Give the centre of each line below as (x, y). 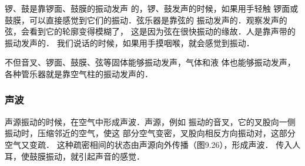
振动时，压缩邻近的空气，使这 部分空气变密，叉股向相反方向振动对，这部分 (150, 133)
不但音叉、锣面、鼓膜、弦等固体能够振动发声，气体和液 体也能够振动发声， (150, 62)
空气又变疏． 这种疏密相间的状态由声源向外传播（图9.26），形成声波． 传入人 (153, 144)
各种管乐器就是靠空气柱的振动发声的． (79, 73)
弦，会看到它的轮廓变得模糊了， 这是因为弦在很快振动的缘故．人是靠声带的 (150, 31)
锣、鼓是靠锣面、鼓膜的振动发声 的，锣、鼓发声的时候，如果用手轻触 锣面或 (152, 8)
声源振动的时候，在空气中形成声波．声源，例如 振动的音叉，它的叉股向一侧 (150, 121)
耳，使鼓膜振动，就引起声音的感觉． (75, 156)
